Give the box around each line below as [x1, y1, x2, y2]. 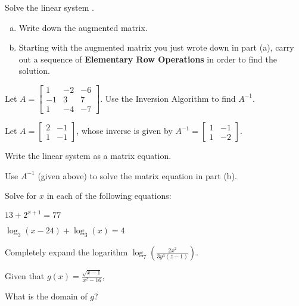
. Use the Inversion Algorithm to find [100, 92, 236, 104]
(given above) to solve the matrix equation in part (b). [38, 169, 237, 182]
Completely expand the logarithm [5, 246, 128, 258]
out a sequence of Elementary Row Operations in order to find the [18, 52, 277, 65]
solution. [18, 64, 51, 77]
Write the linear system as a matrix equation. [5, 149, 172, 162]
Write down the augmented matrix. [18, 21, 148, 33]
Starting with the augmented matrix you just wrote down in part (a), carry [18, 41, 294, 54]
